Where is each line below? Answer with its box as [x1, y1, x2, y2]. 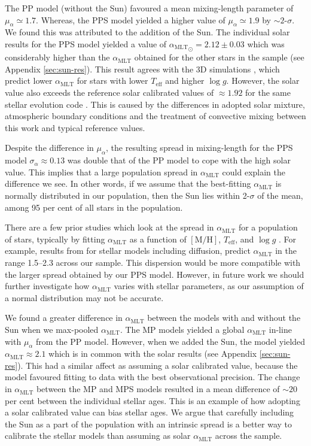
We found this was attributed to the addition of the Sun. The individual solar [5, 26, 290, 38]
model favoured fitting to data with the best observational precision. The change [5, 371, 300, 383]
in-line [269, 323, 292, 335]
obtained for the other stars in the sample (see [134, 51, 304, 63]
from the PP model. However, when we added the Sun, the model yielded [36, 335, 306, 347]
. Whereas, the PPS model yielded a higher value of [36, 13, 225, 26]
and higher [165, 74, 205, 87]
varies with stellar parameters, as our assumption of [114, 280, 304, 292]
